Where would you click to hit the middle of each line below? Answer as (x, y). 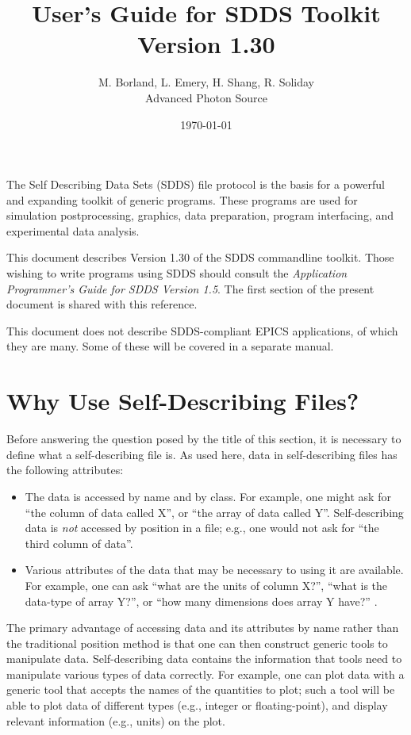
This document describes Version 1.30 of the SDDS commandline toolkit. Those (200, 257)
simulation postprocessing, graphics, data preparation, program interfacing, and (200, 215)
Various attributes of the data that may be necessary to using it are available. (214, 570)
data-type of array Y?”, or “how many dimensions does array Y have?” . (201, 601)
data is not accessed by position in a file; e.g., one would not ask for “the (202, 528)
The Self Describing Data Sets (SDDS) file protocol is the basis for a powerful (196, 184)
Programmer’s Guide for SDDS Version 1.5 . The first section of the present (190, 288)
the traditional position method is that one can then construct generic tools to (197, 643)
